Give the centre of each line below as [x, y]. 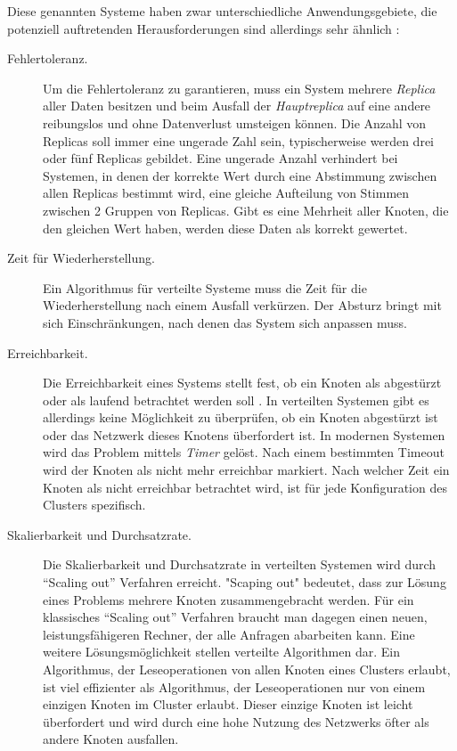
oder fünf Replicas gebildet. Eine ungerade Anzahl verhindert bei [220, 158]
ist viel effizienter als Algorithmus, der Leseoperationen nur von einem [234, 686]
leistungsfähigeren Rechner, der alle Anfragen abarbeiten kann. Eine [229, 634]
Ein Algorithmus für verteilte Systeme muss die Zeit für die [205, 287]
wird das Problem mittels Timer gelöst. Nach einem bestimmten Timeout [244, 452]
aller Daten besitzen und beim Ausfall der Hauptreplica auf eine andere [237, 106]
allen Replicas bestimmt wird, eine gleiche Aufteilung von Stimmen [226, 193]
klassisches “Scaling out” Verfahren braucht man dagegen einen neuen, [235, 617]
